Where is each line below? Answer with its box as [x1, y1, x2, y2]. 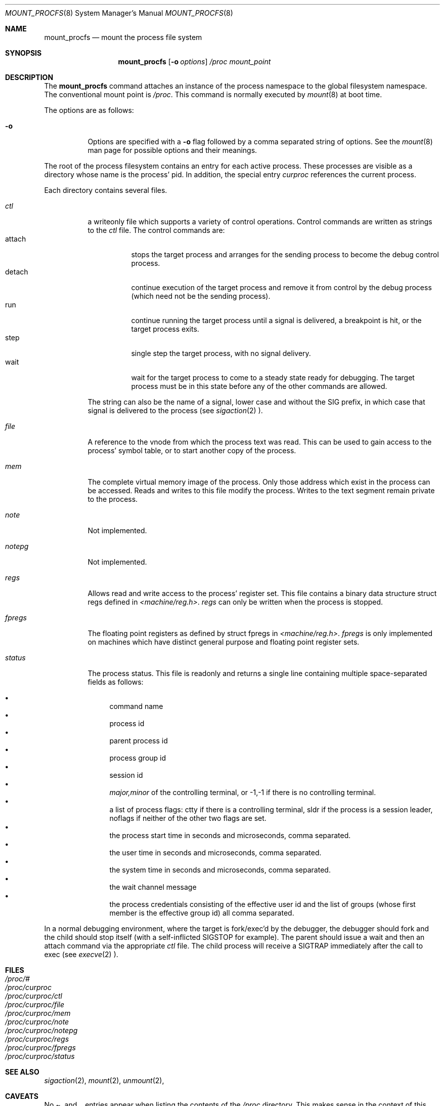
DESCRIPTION [5, 73, 54, 82]
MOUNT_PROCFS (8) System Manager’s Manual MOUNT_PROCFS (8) [5, 9, 233, 17]
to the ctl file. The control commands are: [87, 226, 225, 234]
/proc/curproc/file [5, 1000, 65, 1009]
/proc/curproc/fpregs [5, 1043, 76, 1052]
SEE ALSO [5, 1068, 39, 1076]
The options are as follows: [44, 106, 134, 114]
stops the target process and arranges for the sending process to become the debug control [131, 250, 439, 259]
